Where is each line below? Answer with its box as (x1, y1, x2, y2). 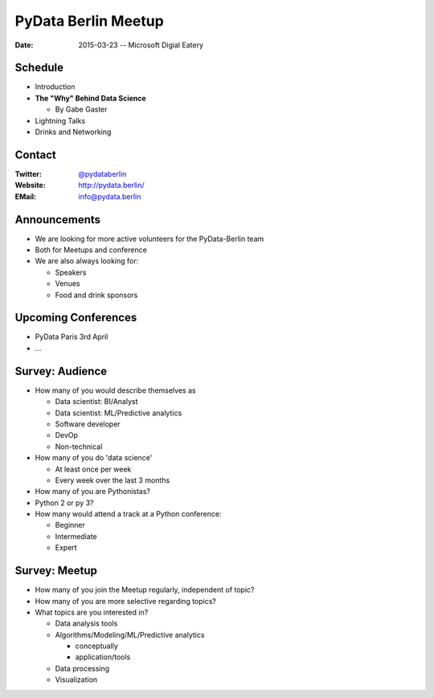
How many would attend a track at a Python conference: (35, 509, 222, 519)
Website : (14, 181, 46, 190)
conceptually (75, 641, 118, 651)
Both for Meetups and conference (35, 245, 148, 255)
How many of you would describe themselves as (35, 386, 196, 395)
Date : (14, 40, 34, 50)
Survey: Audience (14, 364, 108, 378)
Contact (14, 148, 56, 161)
